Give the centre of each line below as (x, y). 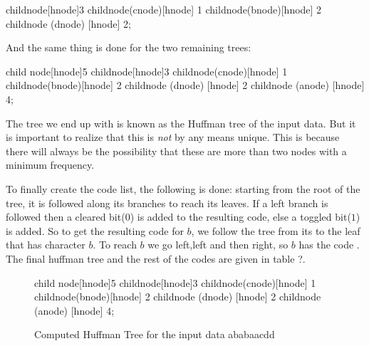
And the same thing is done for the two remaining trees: (129, 47)
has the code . (329, 245)
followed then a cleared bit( (66, 217)
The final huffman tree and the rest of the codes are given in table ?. (156, 258)
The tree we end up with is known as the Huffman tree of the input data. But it (181, 123)
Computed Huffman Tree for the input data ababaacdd (155, 334)
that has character (46, 245)
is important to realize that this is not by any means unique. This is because (173, 137)
